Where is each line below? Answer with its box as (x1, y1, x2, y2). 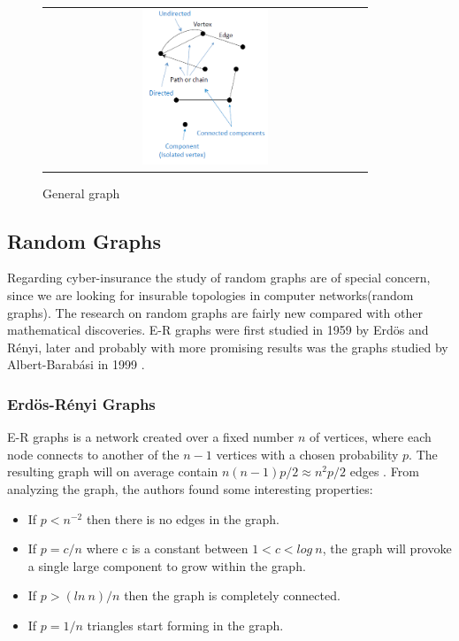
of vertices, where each (310, 428, 432, 446)
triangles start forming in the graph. (87, 615, 284, 634)
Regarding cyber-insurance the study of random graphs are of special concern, (7, 268, 431, 287)
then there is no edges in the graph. (86, 509, 279, 528)
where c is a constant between (86, 539, 249, 558)
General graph (42, 183, 120, 202)
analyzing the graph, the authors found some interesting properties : (7, 479, 373, 498)
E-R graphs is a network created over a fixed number (7, 428, 295, 446)
